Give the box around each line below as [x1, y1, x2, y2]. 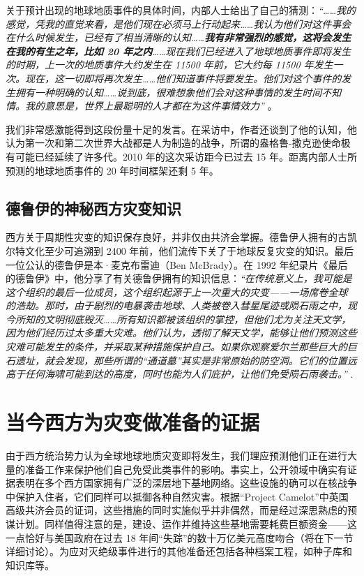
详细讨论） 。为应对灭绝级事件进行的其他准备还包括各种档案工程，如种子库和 [6, 544, 352, 559]
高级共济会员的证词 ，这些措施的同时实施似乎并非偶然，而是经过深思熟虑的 [6, 503, 347, 517]
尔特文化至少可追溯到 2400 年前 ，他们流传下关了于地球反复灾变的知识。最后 [6, 243, 354, 258]
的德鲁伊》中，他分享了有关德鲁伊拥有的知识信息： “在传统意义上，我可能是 [6, 271, 352, 286]
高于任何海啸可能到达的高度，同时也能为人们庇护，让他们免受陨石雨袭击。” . [6, 367, 354, 381]
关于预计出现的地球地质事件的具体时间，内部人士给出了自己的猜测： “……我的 [6, 3, 356, 17]
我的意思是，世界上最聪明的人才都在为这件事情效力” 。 [24, 98, 278, 113]
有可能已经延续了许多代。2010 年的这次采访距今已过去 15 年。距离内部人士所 [6, 149, 357, 163]
